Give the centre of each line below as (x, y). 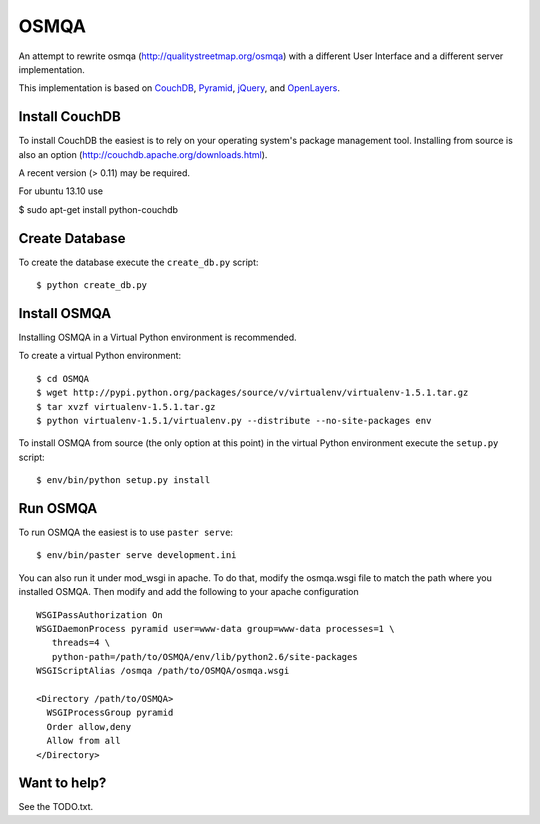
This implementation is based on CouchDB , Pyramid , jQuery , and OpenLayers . (179, 88)
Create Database (72, 238)
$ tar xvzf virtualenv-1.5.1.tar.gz (126, 406)
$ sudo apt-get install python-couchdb (98, 209)
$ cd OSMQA (63, 378)
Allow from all (83, 741)
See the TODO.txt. (56, 807)
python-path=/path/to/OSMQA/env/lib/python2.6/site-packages (205, 656)
